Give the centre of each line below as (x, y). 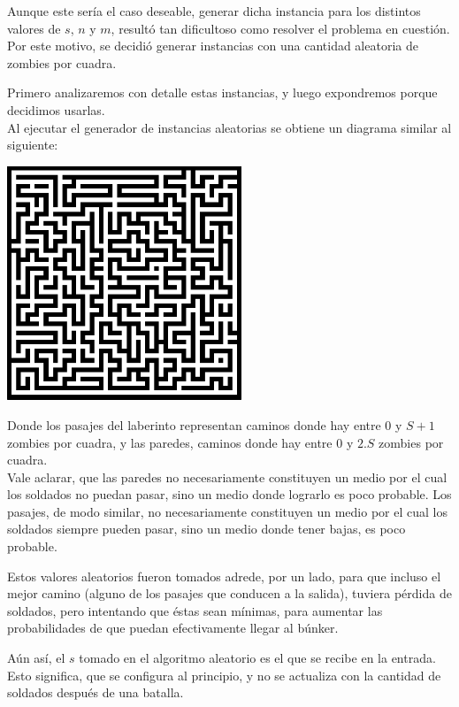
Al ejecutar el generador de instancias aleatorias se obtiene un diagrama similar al (229, 127)
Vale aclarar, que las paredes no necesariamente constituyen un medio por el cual (227, 476)
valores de (34, 28)
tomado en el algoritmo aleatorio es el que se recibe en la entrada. (257, 658)
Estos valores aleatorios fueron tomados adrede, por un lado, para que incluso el (224, 576)
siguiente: (33, 145)
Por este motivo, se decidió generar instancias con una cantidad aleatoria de (213, 46)
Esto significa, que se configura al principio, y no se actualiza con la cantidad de (224, 675)
